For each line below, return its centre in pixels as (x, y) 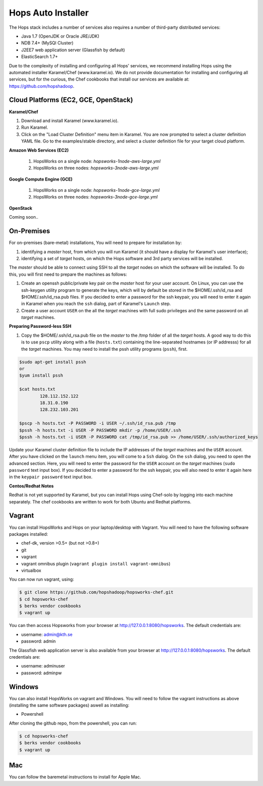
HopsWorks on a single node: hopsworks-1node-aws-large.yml (97, 161)
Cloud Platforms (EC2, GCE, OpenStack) (71, 100)
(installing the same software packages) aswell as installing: (69, 705)
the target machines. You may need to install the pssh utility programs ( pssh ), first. (104, 349)
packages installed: (28, 534)
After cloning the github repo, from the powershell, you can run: (73, 723)
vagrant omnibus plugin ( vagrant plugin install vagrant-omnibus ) (96, 564)
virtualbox (31, 570)
